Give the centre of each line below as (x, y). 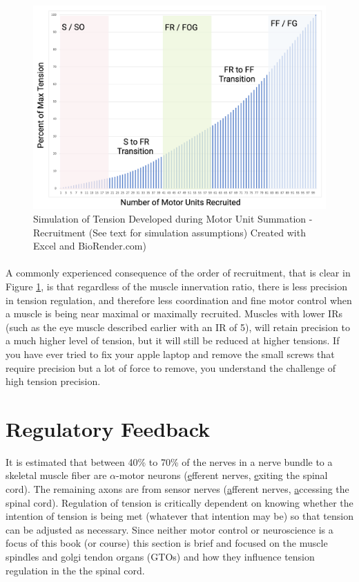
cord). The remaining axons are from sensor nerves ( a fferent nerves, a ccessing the (177, 489)
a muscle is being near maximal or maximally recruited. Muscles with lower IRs (174, 313)
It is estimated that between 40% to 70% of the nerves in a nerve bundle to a (169, 461)
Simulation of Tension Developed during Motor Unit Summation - (173, 218)
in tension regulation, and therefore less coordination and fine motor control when (179, 300)
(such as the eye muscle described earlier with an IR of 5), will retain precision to (178, 327)
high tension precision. (53, 381)
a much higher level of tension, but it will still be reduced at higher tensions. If (173, 340)
